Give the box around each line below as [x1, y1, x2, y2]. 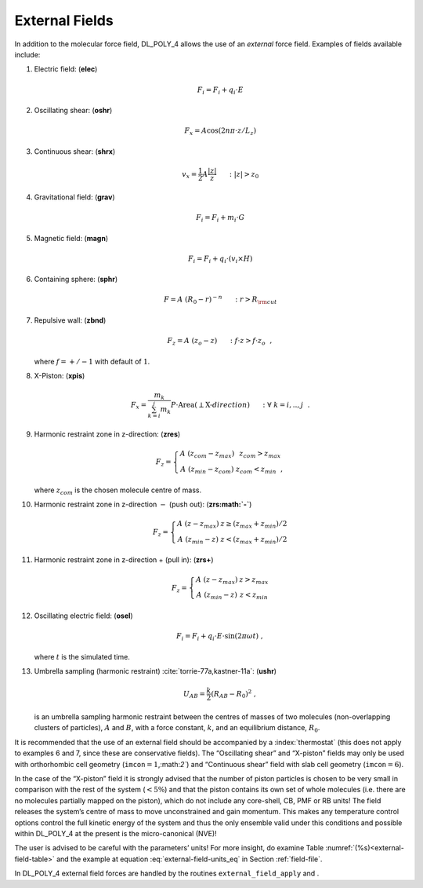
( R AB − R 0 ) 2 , [211, 688, 256, 700]
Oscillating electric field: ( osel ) [34, 611, 133, 620]
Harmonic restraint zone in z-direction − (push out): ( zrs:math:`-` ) [34, 499, 252, 509]
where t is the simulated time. [34, 652, 131, 661]
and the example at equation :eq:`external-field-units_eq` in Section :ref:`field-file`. [56, 854, 323, 864]
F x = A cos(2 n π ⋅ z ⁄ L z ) [184, 126, 257, 137]
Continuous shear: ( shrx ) [34, 146, 116, 156]
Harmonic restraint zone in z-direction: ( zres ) [34, 429, 181, 439]
